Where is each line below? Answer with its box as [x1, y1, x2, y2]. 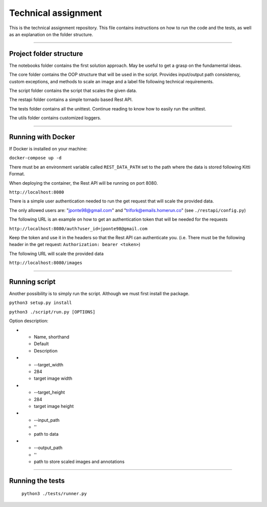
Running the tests [9, 476, 65, 485]
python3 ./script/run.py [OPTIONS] [9, 309, 96, 314]
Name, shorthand [34, 334, 69, 340]
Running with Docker [9, 133, 75, 141]
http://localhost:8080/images [9, 260, 83, 266]
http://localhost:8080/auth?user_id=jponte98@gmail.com [9, 226, 148, 231]
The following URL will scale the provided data [9, 251, 104, 256]
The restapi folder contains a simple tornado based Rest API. [9, 97, 133, 102]
